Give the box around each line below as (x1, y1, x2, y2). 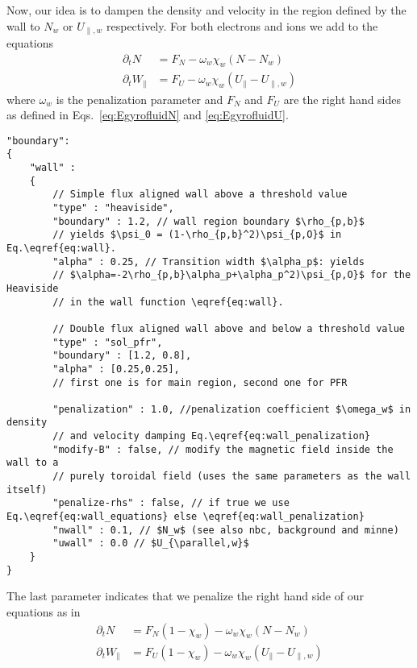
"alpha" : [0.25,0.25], (52, 363, 180, 375)
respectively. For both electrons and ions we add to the (106, 17, 378, 34)
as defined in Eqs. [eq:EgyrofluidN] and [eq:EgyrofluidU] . (6, 106, 289, 123)
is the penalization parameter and (56, 90, 223, 107)
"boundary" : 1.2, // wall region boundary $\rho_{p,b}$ (52, 215, 365, 227)
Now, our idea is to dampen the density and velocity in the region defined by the (6, 2, 407, 18)
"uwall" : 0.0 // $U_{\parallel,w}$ (52, 537, 249, 550)
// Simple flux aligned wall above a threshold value (52, 189, 348, 201)
